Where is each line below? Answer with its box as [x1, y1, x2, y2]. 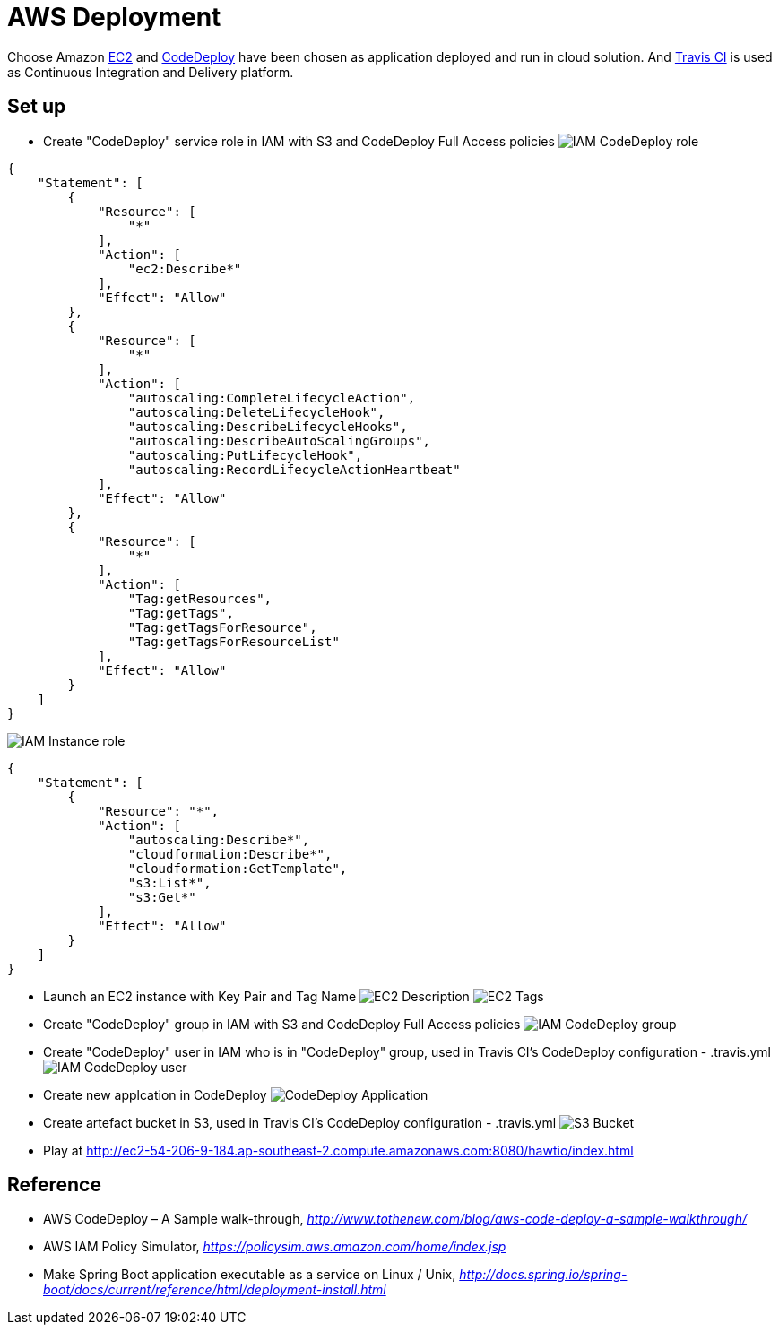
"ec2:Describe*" [127, 261, 242, 276]
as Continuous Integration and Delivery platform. [7, 64, 294, 80]
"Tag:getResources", [127, 591, 273, 606]
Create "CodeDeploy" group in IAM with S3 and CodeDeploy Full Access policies [43, 1016, 521, 1032]
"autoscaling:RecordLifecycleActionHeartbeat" [127, 462, 461, 477]
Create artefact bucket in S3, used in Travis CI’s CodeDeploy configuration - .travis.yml [43, 1114, 557, 1130]
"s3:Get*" [127, 889, 196, 904]
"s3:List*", [127, 875, 212, 890]
